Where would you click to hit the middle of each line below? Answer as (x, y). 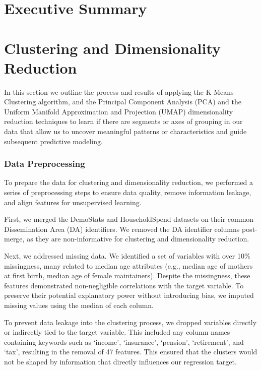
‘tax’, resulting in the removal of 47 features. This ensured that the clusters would (131, 352)
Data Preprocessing (45, 164)
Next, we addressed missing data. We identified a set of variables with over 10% (127, 256)
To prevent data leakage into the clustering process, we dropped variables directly (130, 322)
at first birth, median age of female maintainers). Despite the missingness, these (127, 275)
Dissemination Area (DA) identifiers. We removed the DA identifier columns (122, 229)
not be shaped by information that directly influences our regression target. (120, 361)
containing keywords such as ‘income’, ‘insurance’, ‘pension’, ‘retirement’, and (124, 342)
